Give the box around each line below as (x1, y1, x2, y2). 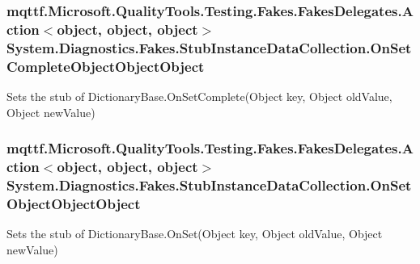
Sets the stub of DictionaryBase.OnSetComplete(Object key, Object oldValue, (6, 87, 392, 104)
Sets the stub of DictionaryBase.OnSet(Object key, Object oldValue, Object (6, 225, 383, 242)
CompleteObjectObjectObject (6, 56, 205, 76)
